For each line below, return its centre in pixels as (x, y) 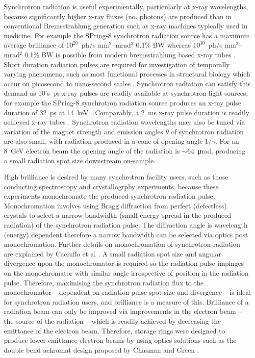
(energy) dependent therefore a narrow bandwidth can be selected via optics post (126, 234)
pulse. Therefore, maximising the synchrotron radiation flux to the (104, 282)
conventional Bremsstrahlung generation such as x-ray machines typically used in (126, 26)
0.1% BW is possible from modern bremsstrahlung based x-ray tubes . (130, 54)
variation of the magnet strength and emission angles (84, 131)
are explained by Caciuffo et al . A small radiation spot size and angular (113, 253)
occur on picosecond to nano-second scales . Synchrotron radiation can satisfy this (127, 83)
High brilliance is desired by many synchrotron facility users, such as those (116, 177)
